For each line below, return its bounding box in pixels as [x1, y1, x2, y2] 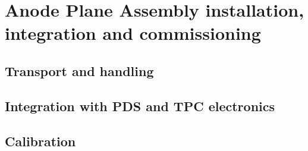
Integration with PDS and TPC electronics [5, 96, 275, 115]
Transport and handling [5, 61, 154, 80]
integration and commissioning [5, 21, 261, 45]
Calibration [5, 131, 76, 150]
